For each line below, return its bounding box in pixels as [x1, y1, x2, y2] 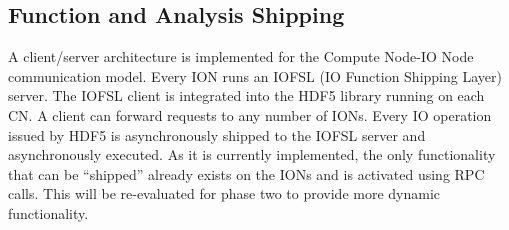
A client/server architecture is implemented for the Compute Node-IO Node [8, 46, 474, 67]
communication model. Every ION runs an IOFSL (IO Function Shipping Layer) [8, 65, 502, 86]
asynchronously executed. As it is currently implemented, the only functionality [8, 144, 496, 165]
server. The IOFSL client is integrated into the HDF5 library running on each [8, 85, 485, 106]
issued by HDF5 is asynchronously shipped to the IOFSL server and [8, 124, 426, 145]
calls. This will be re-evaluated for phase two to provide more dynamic [8, 183, 441, 204]
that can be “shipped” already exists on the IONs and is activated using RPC [8, 163, 485, 184]
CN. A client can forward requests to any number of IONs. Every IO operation [8, 104, 492, 125]
